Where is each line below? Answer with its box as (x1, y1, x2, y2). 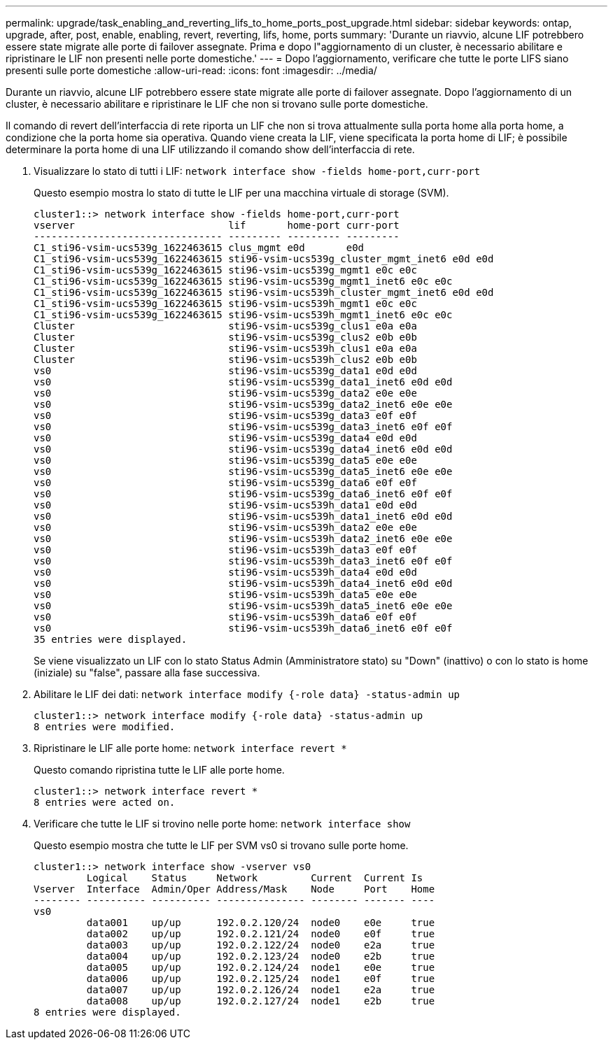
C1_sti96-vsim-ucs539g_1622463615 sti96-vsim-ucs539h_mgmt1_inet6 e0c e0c (34, 309, 453, 320)
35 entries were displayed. (34, 634, 188, 645)
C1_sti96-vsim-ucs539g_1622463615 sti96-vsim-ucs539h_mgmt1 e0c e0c (34, 298, 417, 309)
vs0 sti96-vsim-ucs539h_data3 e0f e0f (34, 544, 417, 555)
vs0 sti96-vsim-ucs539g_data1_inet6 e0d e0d (34, 376, 453, 388)
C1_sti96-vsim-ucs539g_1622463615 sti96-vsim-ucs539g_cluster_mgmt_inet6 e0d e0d (34, 253, 494, 264)
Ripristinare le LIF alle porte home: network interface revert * (34, 742, 347, 754)
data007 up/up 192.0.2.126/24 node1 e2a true (86, 984, 435, 995)
